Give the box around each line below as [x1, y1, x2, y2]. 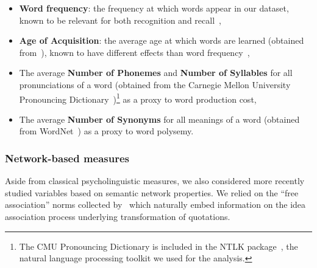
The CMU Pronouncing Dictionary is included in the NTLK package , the [19, 239, 298, 252]
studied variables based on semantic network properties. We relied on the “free [5, 186, 299, 199]
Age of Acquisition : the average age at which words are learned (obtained [19, 34, 304, 47]
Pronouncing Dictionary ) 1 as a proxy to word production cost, [19, 91, 257, 105]
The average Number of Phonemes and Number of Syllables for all [19, 66, 293, 79]
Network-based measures [5, 150, 130, 165]
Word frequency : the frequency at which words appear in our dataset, [19, 2, 289, 14]
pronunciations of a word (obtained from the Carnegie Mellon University [19, 78, 291, 91]
